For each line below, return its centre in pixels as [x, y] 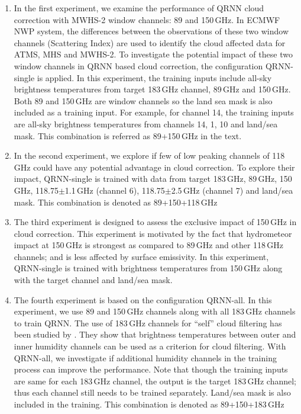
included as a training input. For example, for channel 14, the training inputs [154, 112]
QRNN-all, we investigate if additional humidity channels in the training [145, 357]
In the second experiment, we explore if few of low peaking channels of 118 [149, 155]
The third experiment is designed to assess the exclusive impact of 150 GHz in [155, 222]
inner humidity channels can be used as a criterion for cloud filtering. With [150, 346]
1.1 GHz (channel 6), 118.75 [115, 190]
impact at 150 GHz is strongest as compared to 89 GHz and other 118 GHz [149, 245]
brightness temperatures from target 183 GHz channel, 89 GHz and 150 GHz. [152, 89]
